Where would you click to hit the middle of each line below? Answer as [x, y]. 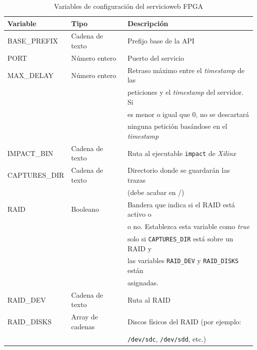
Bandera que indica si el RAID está [181, 204]
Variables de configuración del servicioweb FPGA [128, 6]
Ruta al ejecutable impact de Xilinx [182, 153]
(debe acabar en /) [156, 192]
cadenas [83, 326]
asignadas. [143, 282]
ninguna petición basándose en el [177, 126]
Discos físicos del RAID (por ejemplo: [184, 321]
